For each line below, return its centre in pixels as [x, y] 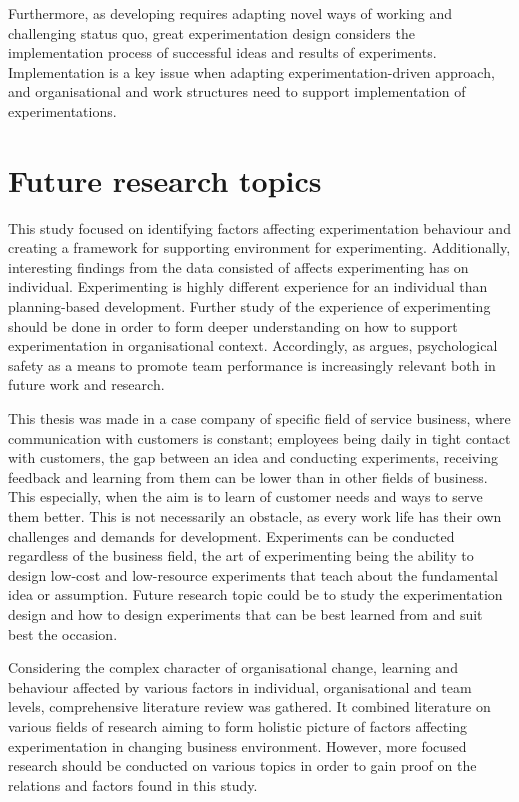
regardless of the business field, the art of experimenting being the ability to [241, 555]
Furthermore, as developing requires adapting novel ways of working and [230, 13]
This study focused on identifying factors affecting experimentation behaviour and [259, 227]
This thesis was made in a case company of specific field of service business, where [259, 418]
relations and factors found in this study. [133, 784]
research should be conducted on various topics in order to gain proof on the [242, 765]
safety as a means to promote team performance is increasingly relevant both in [252, 364]
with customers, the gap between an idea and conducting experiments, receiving [253, 457]
